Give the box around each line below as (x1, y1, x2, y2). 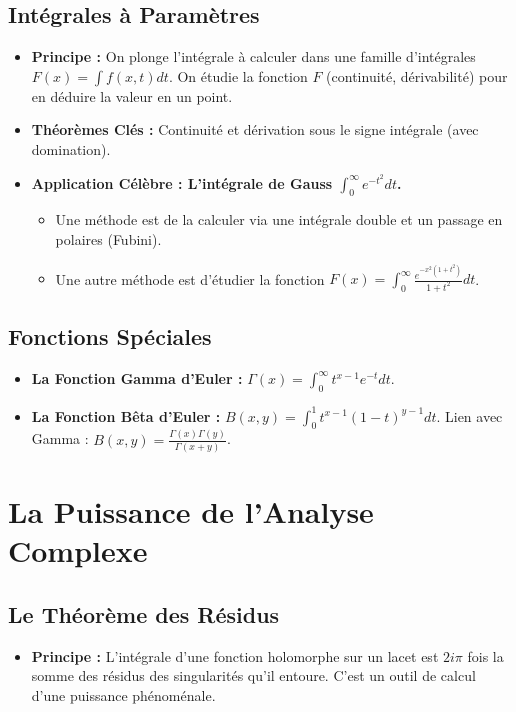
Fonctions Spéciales (8, 321, 212, 352)
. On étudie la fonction (168, 65, 308, 86)
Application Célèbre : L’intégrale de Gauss (31, 172, 333, 193)
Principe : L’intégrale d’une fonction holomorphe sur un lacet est (31, 645, 439, 666)
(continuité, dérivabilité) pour (326, 65, 508, 86)
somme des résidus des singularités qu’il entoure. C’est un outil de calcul (31, 665, 476, 686)
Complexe (8, 530, 148, 571)
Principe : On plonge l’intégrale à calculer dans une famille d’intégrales (31, 46, 476, 67)
